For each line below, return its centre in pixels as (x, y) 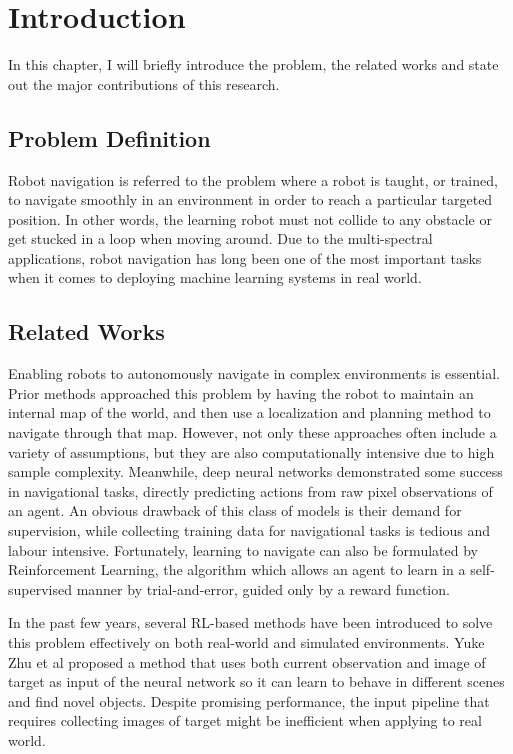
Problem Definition (109, 137)
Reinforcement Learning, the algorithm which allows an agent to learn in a (237, 569)
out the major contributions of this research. (144, 83)
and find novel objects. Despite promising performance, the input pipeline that (249, 700)
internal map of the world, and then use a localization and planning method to (249, 412)
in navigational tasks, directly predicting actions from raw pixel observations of (250, 490)
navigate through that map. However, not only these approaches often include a (252, 432)
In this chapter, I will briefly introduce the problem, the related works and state (253, 64)
